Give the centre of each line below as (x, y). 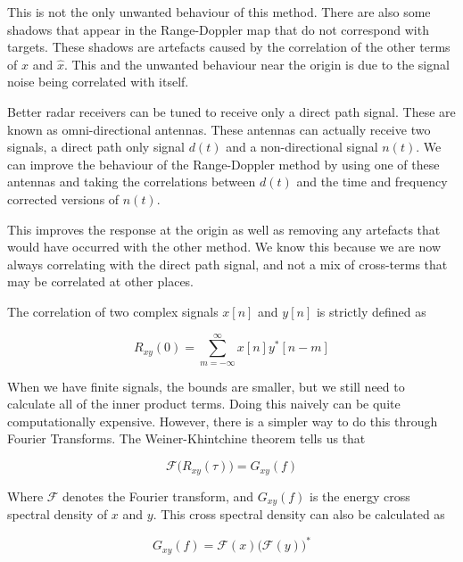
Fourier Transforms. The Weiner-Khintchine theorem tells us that (186, 438)
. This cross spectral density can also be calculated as (299, 513)
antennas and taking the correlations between (132, 182)
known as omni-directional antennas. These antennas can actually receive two (219, 129)
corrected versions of (63, 198)
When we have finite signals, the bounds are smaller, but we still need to (206, 386)
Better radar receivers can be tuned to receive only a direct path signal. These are (231, 111)
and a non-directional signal (302, 147)
